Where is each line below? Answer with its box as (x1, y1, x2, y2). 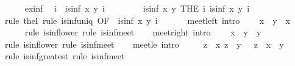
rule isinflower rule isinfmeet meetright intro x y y (24, 26, 261, 38)
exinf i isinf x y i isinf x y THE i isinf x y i (24, 2, 250, 14)
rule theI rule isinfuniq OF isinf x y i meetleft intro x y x (4, 13, 290, 26)
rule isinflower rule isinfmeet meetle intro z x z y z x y (4, 37, 284, 50)
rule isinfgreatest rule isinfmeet (4, 50, 125, 62)
